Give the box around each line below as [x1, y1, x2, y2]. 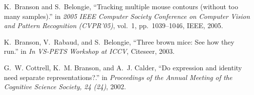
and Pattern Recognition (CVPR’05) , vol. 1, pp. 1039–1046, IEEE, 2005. [4, 20, 223, 31]
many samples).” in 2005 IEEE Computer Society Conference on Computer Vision [4, 11, 250, 21]
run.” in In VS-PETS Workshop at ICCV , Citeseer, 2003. [4, 46, 175, 56]
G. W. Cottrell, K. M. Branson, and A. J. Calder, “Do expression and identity [4, 62, 242, 72]
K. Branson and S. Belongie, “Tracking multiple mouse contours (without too [4, 1, 238, 11]
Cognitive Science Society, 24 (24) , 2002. [4, 81, 126, 92]
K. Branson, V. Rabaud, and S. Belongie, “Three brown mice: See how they [4, 36, 234, 47]
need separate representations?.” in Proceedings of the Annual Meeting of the [4, 72, 233, 82]
